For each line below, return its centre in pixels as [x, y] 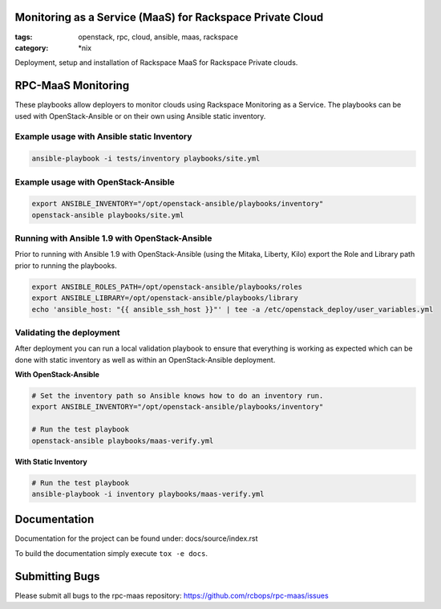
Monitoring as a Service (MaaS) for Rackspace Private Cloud [169, 17]
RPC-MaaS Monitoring [72, 85]
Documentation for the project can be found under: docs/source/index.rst [136, 538]
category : [32, 47]
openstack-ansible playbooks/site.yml [108, 215]
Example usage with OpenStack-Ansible [95, 182]
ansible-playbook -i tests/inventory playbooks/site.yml [146, 159]
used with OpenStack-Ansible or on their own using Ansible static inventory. [140, 116]
